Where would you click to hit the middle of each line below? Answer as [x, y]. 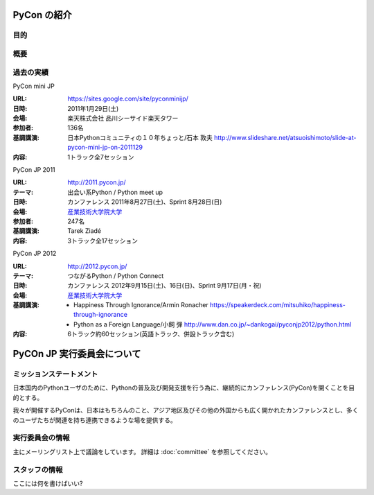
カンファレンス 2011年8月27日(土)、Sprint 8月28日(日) [145, 202]
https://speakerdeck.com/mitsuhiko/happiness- [278, 305]
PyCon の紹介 [42, 15]
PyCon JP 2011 [34, 170]
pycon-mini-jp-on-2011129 [105, 147]
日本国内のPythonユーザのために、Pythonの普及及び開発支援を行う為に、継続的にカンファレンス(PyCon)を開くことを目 [184, 388]
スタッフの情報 [38, 469]
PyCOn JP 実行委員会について [77, 354]
